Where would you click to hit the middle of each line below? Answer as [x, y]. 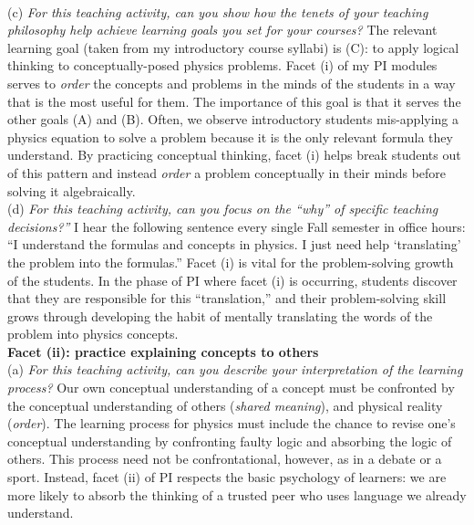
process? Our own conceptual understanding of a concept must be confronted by [231, 388]
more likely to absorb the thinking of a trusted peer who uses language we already [237, 494]
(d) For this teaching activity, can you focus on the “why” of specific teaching [223, 209]
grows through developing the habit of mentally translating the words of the [220, 315]
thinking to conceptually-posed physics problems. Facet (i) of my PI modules [222, 65]
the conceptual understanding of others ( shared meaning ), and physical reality [225, 405]
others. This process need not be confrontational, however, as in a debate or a [225, 459]
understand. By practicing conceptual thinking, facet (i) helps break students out [234, 155]
